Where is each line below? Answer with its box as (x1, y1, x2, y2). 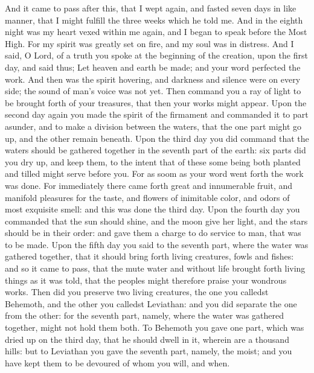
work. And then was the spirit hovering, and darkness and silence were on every (5, 72, 301, 85)
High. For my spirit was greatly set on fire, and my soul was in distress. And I (5, 37, 294, 49)
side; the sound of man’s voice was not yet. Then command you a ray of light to (5, 84, 301, 97)
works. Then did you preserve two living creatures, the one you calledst (5, 285, 269, 298)
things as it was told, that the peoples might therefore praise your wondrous (5, 273, 287, 286)
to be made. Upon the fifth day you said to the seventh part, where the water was (5, 238, 309, 250)
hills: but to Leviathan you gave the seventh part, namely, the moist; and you (5, 345, 292, 357)
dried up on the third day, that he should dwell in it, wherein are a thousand (5, 333, 289, 345)
